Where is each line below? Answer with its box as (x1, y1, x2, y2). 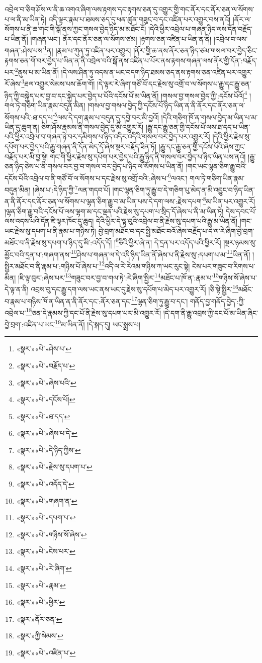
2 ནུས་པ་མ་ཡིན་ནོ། (15, 65, 59, 77)
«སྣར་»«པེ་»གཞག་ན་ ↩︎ (16, 495, 77, 506)
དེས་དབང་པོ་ (226, 206, 256, 216)
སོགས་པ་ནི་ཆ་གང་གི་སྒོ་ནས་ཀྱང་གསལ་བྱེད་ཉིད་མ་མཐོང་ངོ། (5, 24, 146, 34)
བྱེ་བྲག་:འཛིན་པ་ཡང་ (5, 319, 55, 329)
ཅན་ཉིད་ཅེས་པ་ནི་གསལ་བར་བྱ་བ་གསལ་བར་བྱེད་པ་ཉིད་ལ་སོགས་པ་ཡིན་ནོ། (5, 161, 184, 171)
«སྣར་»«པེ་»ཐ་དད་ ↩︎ (16, 411, 70, 421)
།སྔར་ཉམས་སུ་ (223, 237, 256, 247)
